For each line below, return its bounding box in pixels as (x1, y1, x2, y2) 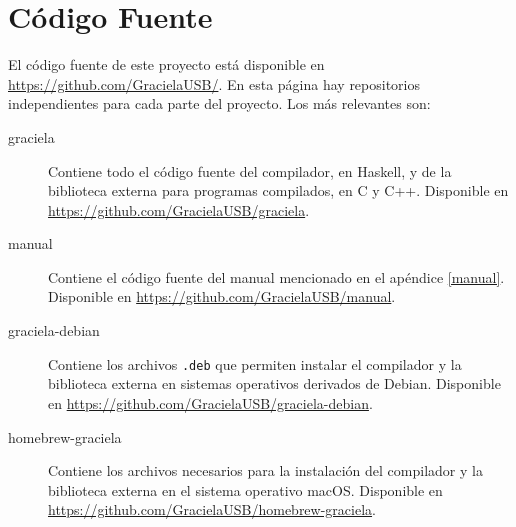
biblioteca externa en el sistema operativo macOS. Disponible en (48, 479, 443, 500)
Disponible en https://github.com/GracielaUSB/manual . (48, 286, 396, 307)
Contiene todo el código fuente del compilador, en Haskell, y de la (48, 160, 452, 181)
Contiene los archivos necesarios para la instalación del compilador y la (48, 460, 483, 481)
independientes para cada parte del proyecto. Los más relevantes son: (8, 93, 431, 114)
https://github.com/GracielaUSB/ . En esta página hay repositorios (8, 73, 421, 94)
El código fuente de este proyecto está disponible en (8, 54, 325, 75)
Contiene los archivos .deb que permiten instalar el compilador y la (48, 353, 462, 374)
